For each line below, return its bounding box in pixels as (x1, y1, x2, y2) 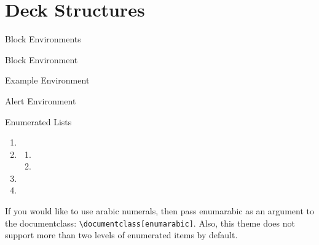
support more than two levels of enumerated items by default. (5, 228, 238, 241)
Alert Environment (5, 94, 76, 107)
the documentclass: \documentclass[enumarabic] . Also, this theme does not (5, 216, 295, 229)
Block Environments (5, 33, 81, 45)
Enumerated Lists (5, 115, 72, 128)
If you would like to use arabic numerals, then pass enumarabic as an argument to (5, 204, 314, 217)
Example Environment (5, 74, 90, 87)
